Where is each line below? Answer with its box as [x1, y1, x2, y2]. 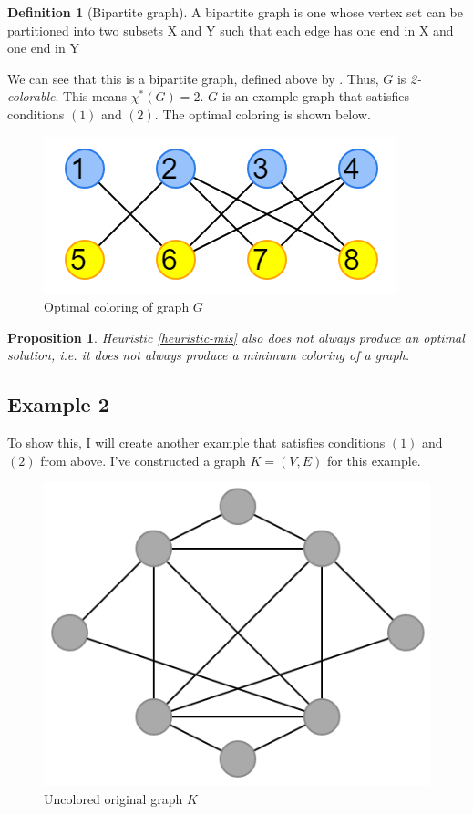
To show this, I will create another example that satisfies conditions [7, 433, 386, 452]
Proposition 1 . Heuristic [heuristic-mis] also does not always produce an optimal [7, 327, 465, 346]
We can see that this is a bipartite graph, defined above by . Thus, [7, 68, 379, 88]
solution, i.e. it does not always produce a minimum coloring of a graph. [7, 345, 410, 365]
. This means [55, 87, 128, 106]
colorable [7, 87, 56, 106]
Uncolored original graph [44, 788, 183, 808]
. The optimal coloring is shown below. [154, 104, 371, 123]
